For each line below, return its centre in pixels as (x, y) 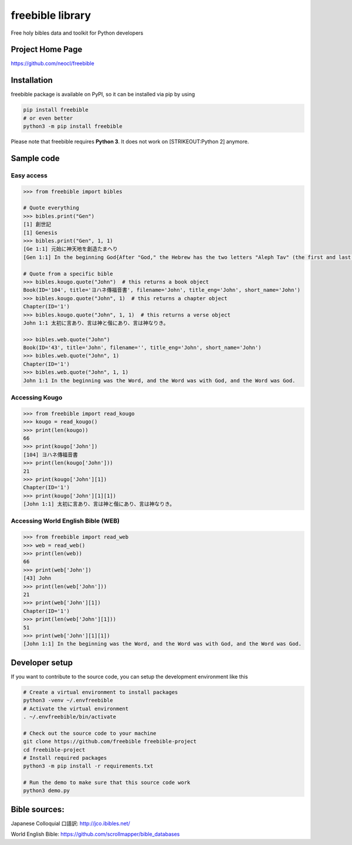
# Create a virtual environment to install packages (101, 692)
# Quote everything (51, 208)
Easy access (29, 175)
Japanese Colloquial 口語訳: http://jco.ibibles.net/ (70, 823)
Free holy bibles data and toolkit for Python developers (77, 33)
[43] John (37, 578)
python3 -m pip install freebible (73, 127)
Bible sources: (38, 809)
